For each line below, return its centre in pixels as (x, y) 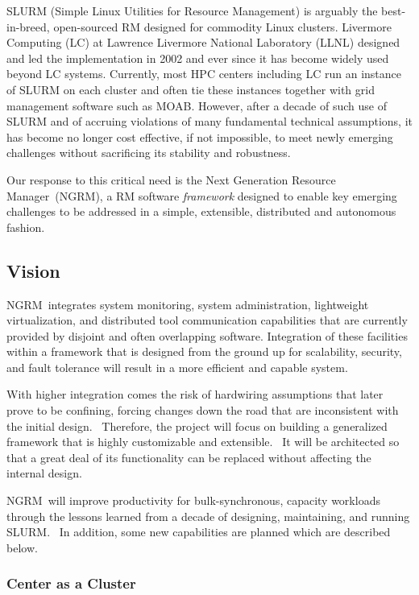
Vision (33, 270)
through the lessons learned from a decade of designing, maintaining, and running (208, 516)
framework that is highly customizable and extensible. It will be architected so (203, 442)
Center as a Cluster (71, 583)
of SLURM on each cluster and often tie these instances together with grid (191, 89)
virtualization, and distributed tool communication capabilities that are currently (207, 320)
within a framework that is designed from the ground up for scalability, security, (204, 351)
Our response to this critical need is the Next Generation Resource (171, 179)
